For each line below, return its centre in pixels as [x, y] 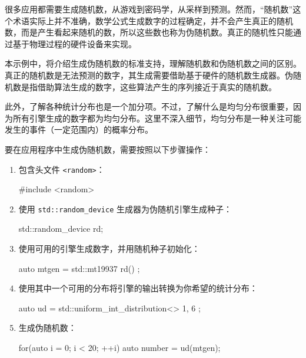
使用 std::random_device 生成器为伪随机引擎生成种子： [125, 208]
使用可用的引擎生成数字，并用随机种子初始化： [109, 249]
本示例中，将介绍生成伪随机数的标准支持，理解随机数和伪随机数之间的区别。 [153, 63]
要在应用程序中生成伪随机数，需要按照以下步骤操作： [108, 149]
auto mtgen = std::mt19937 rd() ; [79, 268]
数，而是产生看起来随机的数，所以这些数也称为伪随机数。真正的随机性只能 [149, 32]
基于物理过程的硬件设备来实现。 [74, 43]
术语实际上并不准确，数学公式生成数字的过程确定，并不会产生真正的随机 [153, 20]
